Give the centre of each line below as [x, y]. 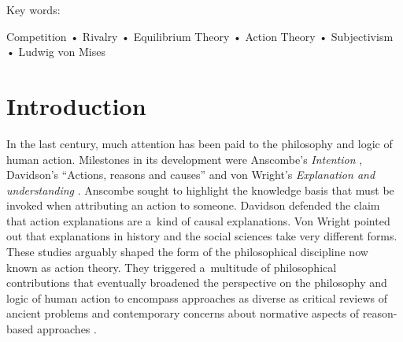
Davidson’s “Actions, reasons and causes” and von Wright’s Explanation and [191, 175]
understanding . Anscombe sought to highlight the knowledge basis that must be [200, 190]
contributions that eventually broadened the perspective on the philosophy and [197, 283]
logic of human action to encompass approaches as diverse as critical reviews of [197, 297]
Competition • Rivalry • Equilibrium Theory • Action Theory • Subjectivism [200, 36]
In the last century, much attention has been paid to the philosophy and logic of [200, 143]
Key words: [33, 9]
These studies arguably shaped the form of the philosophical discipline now [187, 252]
